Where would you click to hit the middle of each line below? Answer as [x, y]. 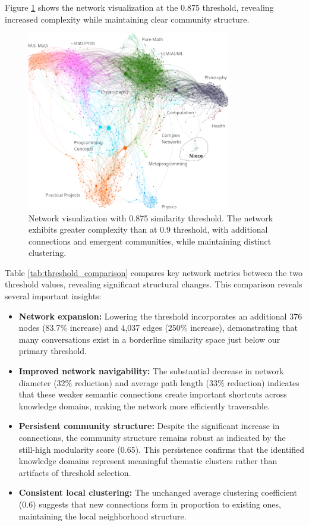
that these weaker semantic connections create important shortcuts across [153, 394]
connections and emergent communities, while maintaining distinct [150, 241]
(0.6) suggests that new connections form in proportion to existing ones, [150, 504]
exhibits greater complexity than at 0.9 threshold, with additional [148, 229]
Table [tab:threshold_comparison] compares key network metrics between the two [154, 272]
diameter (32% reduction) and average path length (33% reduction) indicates [159, 382]
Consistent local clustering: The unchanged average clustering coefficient [158, 492]
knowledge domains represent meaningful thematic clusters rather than [148, 461]
